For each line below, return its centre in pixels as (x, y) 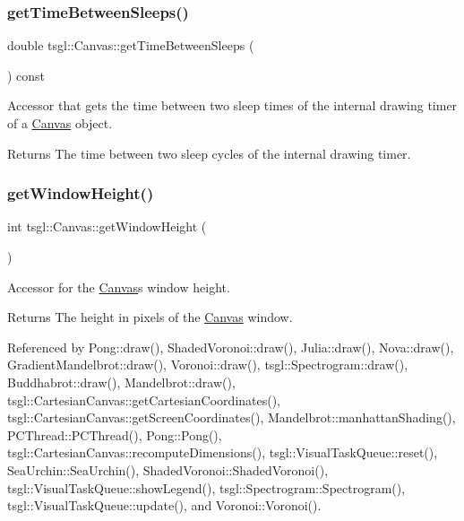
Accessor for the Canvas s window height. (119, 287)
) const (26, 75)
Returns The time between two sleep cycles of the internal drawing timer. (209, 153)
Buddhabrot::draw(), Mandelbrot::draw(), (121, 382)
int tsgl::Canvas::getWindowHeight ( (107, 226)
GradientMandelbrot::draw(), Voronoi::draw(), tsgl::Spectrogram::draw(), (208, 365)
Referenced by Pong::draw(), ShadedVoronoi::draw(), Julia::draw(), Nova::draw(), (231, 347)
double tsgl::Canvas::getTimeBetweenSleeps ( (131, 45)
